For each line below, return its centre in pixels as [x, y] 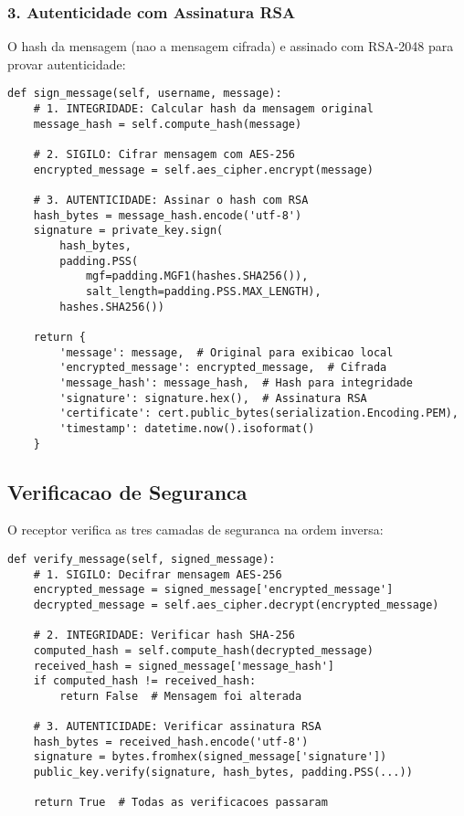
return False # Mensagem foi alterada [181, 696]
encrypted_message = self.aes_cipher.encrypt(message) [203, 170]
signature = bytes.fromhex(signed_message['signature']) [210, 757]
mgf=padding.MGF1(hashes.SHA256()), [197, 276]
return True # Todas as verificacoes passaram [180, 803]
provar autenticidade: [67, 64]
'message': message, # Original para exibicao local [227, 352]
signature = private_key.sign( [128, 231]
